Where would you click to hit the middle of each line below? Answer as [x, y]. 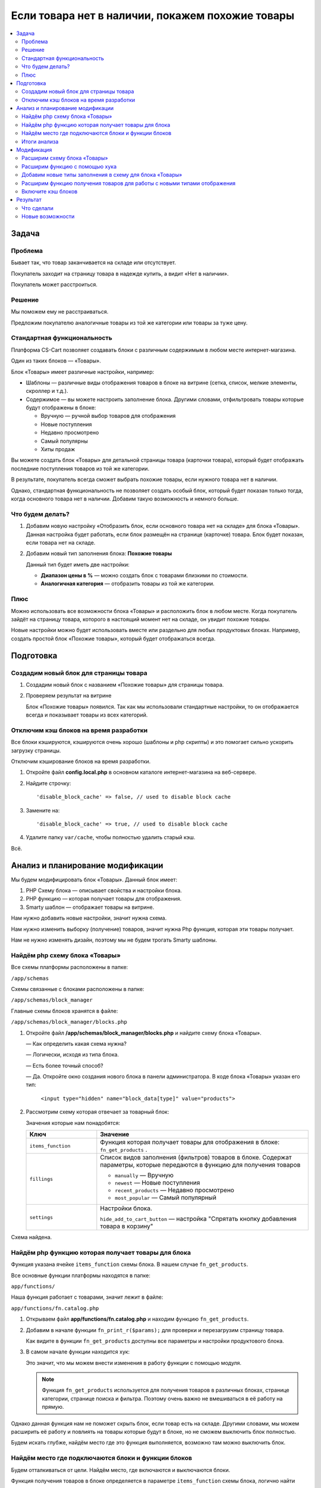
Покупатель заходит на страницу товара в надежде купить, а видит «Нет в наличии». [120, 273]
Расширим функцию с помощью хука [69, 166]
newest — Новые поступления [158, 1183]
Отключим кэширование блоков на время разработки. [81, 761]
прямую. [53, 1407]
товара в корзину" [127, 1226]
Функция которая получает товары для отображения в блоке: [190, 1142]
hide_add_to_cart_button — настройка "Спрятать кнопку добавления [198, 1219]
